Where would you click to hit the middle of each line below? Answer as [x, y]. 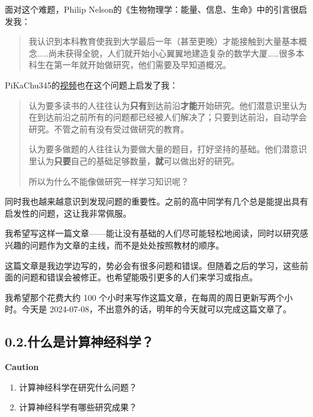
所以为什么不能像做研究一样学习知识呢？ [109, 181]
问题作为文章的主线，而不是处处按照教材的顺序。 [127, 245]
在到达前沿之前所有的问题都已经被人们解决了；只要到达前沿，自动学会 [168, 117]
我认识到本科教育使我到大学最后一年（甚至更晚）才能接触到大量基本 [163, 41]
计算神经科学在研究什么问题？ [78, 387]
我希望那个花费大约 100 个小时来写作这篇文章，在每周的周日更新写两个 [145, 297]
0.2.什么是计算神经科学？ [79, 341]
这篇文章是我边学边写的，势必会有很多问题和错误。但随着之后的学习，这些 [152, 265]
